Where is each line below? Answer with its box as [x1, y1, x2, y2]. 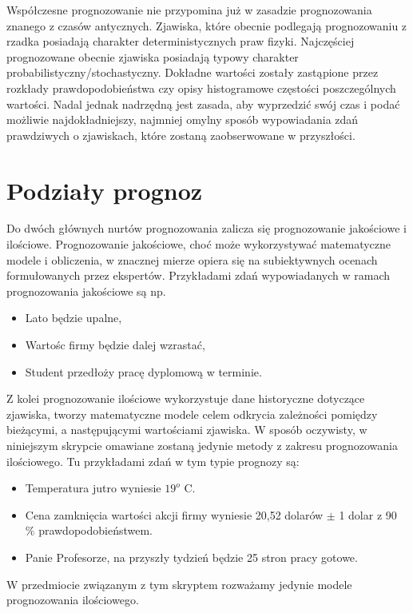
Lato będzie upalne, [25, 309, 122, 326]
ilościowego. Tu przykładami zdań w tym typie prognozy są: [6, 452, 300, 469]
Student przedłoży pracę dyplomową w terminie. [25, 363, 262, 380]
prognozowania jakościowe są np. [6, 282, 166, 299]
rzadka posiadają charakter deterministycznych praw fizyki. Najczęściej [6, 33, 355, 50]
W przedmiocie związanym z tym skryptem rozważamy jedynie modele [6, 575, 352, 592]
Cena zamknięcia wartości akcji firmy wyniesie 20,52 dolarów [25, 506, 324, 523]
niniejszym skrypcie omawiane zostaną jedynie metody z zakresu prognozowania [6, 437, 399, 453]
